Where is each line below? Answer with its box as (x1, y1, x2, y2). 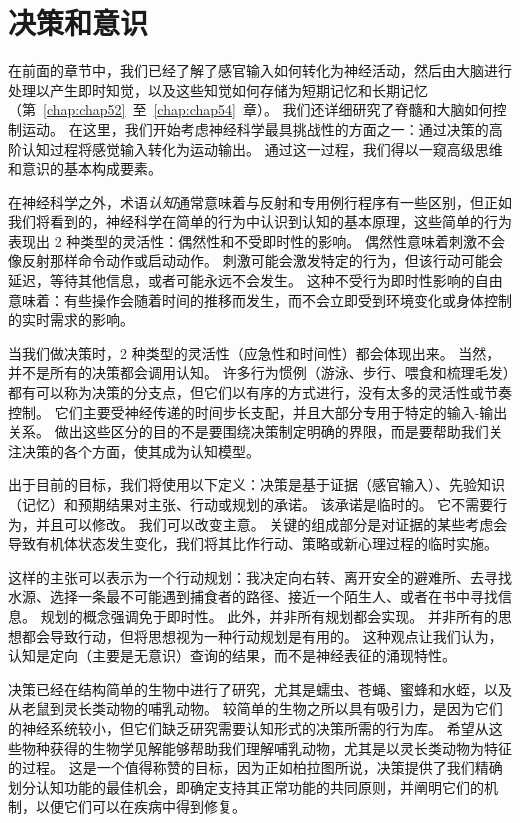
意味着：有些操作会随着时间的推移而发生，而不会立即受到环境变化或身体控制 (8, 289, 512, 310)
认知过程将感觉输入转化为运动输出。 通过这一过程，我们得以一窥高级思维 (21, 138, 503, 159)
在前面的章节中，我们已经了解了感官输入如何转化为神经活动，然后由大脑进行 (8, 60, 512, 81)
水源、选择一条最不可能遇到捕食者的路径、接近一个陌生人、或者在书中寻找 (8, 586, 498, 607)
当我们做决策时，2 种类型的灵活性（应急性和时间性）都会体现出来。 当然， (8, 342, 501, 363)
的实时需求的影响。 (8, 309, 134, 330)
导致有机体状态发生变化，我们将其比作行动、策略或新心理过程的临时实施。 (8, 533, 498, 554)
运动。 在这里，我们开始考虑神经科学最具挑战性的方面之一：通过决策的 (21, 118, 489, 139)
